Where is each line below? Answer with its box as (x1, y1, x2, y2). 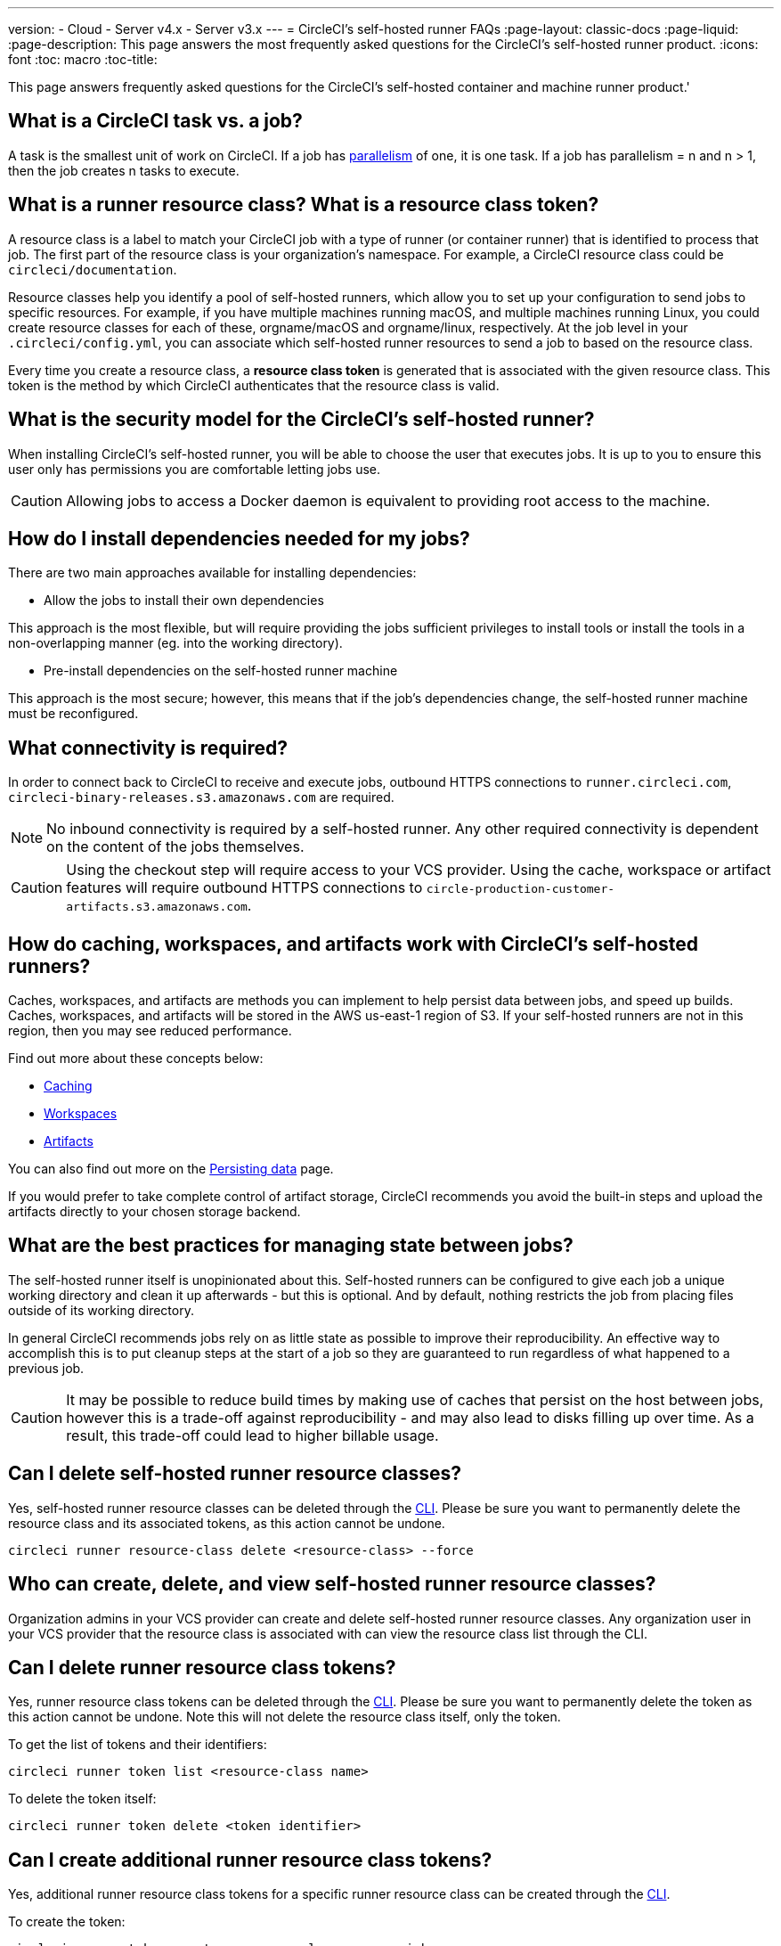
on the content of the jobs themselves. (46, 838, 305, 856)
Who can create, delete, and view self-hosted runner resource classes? (8, 1573, 656, 1596)
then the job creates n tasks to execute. (8, 162, 240, 178)
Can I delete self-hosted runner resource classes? (8, 1462, 461, 1485)
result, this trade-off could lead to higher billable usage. (66, 1426, 439, 1444)
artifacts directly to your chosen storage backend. (8, 1204, 301, 1220)
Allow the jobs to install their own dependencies (44, 593, 324, 609)
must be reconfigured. (8, 706, 139, 722)
